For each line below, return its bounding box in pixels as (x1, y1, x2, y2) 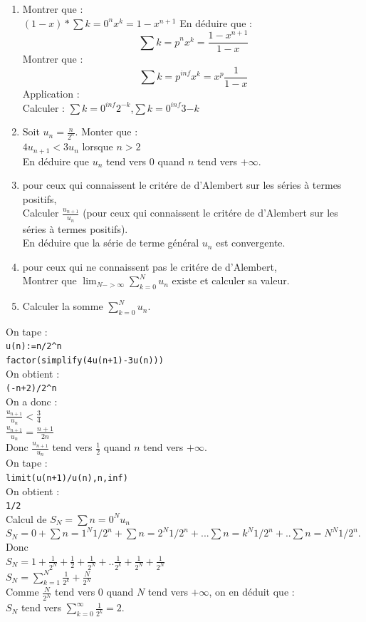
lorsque (82, 139, 113, 154)
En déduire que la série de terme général (22, 235, 199, 250)
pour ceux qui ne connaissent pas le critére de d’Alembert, (22, 259, 277, 274)
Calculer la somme (22, 299, 103, 313)
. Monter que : (75, 124, 138, 139)
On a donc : (6, 394, 58, 409)
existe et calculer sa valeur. (172, 273, 290, 288)
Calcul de (6, 511, 47, 526)
